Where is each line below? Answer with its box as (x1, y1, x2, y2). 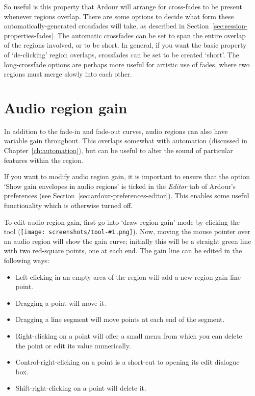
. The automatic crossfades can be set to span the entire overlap (53, 30, 246, 40)
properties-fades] (4, 30, 53, 40)
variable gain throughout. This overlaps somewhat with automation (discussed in (4, 135, 248, 146)
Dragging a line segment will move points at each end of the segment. (15, 314, 225, 324)
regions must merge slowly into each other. (4, 69, 132, 79)
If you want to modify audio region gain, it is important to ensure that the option (4, 171, 250, 182)
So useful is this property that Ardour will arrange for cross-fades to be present (4, 1, 242, 11)
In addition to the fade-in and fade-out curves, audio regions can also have (4, 126, 228, 136)
